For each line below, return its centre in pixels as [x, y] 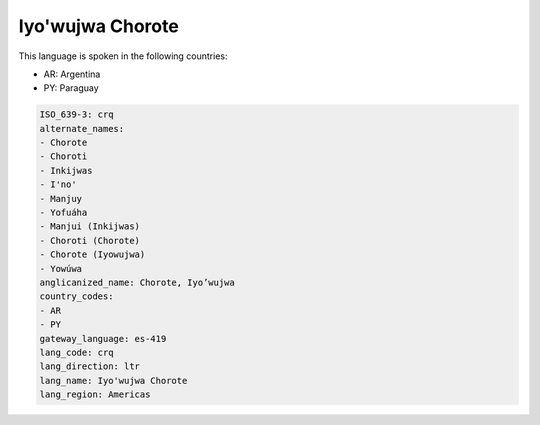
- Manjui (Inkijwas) [89, 226]
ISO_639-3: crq [76, 114]
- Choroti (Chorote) [89, 240]
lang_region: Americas [95, 394]
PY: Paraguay [71, 88]
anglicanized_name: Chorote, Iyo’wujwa [137, 282]
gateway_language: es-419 [103, 338]
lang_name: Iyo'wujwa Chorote [113, 380]
